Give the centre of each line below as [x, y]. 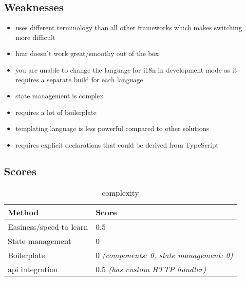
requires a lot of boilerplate [56, 112]
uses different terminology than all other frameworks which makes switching [129, 28]
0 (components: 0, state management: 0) [164, 255]
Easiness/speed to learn [48, 226]
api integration [33, 269]
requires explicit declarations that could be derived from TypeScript [117, 144]
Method [23, 212]
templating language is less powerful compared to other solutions [112, 128]
